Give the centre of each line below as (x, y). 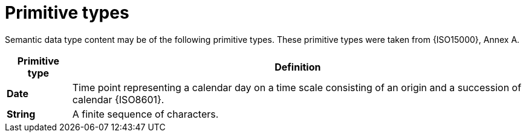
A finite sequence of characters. (145, 114)
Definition (298, 67)
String (21, 114)
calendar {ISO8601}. (118, 99)
